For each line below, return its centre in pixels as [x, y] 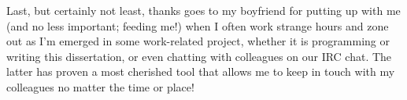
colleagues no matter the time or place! [100, 86]
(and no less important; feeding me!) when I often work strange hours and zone [198, 25]
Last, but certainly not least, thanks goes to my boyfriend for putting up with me [203, 10]
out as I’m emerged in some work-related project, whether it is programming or [198, 41]
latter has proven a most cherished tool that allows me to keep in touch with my [201, 71]
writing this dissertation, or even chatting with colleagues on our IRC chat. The [199, 56]
